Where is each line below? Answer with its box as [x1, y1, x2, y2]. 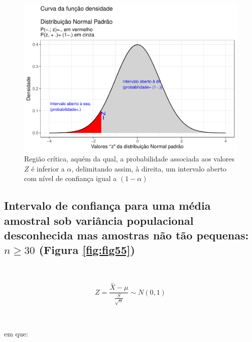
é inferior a [31, 163, 65, 174]
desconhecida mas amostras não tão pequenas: [4, 227, 249, 243]
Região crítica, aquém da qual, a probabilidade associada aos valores [24, 153, 235, 164]
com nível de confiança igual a [24, 173, 117, 184]
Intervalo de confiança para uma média [4, 198, 211, 213]
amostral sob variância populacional [4, 212, 194, 228]
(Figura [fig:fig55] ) [39, 242, 135, 258]
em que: [4, 328, 28, 339]
